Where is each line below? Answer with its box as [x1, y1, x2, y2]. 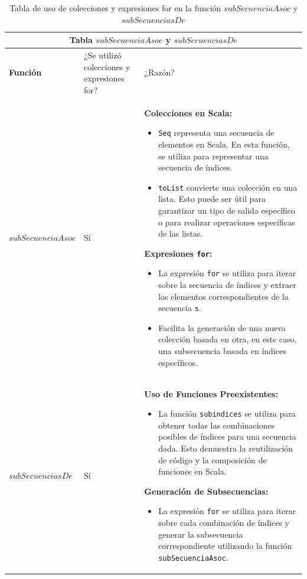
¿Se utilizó [84, 49, 122, 61]
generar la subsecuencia [158, 528, 243, 540]
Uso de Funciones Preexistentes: [144, 387, 278, 400]
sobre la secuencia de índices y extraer [158, 279, 296, 291]
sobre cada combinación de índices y [158, 516, 289, 528]
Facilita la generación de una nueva [158, 321, 286, 333]
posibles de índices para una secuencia [158, 430, 296, 443]
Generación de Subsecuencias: [144, 485, 269, 497]
